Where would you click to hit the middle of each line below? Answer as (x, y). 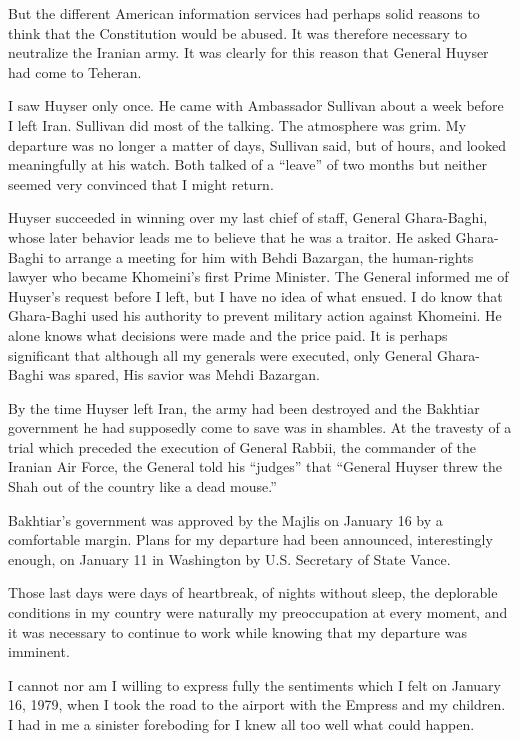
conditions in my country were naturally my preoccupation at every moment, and (258, 612)
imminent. (39, 651)
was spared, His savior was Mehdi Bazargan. (184, 374)
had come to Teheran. (75, 71)
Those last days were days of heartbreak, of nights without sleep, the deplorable (253, 592)
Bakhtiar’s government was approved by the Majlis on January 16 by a (225, 519)
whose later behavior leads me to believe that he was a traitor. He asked (229, 236)
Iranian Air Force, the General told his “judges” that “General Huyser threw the (255, 466)
